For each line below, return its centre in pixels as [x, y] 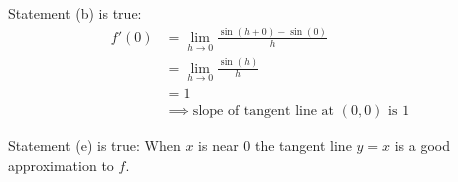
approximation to [61, 164]
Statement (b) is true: [75, 13]
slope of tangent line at [263, 110]
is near [218, 144]
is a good [422, 144]
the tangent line [303, 144]
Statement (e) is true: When [94, 144]
